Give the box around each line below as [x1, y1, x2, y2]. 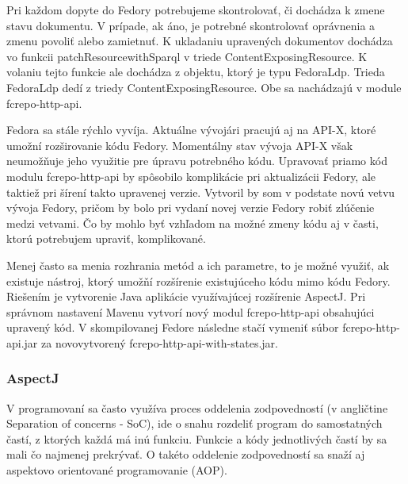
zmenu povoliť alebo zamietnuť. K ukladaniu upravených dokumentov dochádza [6, 33, 393, 49]
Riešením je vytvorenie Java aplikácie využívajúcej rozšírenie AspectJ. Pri [6, 288, 366, 305]
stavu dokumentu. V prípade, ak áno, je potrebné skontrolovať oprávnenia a [6, 17, 376, 33]
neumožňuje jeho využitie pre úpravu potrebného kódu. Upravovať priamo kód [6, 152, 387, 169]
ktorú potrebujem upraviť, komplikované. [6, 230, 206, 247]
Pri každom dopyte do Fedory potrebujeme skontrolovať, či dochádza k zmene [6, 2, 385, 17]
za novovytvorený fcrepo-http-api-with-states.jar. [41, 334, 278, 351]
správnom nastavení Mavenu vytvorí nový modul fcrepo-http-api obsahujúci [6, 303, 375, 320]
